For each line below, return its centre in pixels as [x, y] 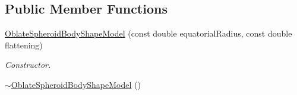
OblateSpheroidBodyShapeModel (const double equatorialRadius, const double [148, 33]
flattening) [24, 45]
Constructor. [28, 65]
